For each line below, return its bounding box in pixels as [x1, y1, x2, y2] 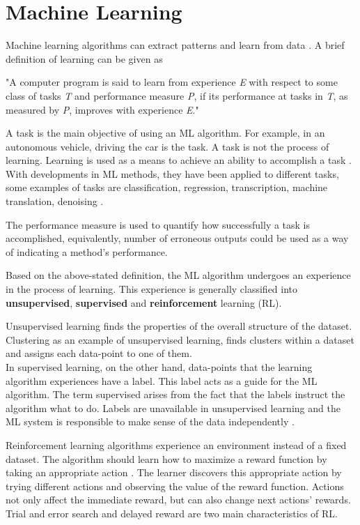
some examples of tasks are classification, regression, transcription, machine [6, 180, 328, 195]
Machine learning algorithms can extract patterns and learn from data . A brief [6, 38, 345, 52]
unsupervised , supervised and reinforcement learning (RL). [6, 295, 282, 310]
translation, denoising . [6, 194, 104, 208]
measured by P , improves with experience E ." [6, 102, 199, 116]
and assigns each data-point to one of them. [6, 346, 192, 360]
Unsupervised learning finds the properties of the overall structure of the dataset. [6, 319, 352, 333]
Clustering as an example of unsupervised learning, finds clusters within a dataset [6, 332, 354, 347]
